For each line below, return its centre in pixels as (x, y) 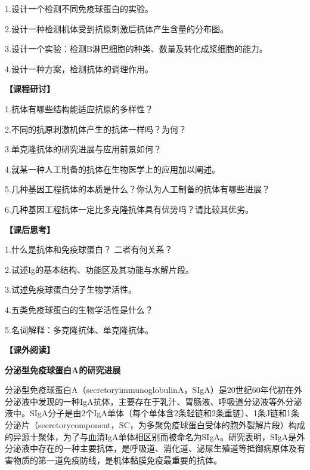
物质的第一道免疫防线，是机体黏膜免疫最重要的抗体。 (117, 460)
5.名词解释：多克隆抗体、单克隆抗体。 (79, 329)
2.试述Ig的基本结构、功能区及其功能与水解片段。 (99, 269)
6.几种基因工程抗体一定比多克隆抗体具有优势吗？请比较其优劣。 (129, 209)
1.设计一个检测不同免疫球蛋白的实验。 (79, 8)
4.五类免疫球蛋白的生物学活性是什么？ (79, 309)
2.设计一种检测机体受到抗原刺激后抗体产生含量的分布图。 (117, 28)
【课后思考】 (30, 229)
